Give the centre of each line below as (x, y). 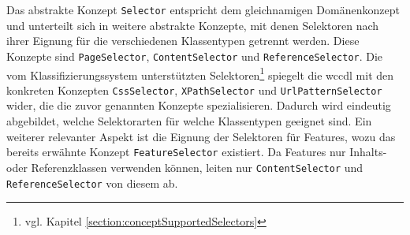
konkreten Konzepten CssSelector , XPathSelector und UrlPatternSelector (194, 90)
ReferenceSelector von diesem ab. (92, 183)
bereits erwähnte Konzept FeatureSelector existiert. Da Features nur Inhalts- (197, 152)
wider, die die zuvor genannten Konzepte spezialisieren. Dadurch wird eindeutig (199, 105)
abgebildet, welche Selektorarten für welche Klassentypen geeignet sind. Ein (189, 121)
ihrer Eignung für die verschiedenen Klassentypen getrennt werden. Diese (183, 41)
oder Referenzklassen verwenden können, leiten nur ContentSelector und (185, 167)
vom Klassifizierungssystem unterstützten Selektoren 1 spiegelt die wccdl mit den (200, 73)
